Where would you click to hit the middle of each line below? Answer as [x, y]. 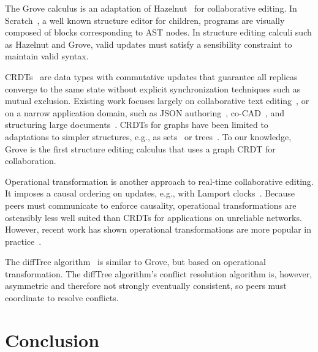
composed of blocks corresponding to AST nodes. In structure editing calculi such [158, 32]
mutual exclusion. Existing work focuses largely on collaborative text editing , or [157, 101]
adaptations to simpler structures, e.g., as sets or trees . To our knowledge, [148, 136]
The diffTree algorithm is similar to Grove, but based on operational [135, 262]
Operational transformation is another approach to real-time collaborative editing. [159, 181]
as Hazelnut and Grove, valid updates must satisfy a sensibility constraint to [149, 44]
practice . [23, 241]
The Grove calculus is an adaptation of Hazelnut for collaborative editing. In [151, 8]
